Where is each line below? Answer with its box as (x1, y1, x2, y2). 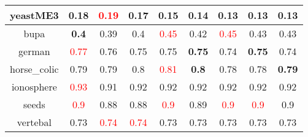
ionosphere (11, 80, 57, 94)
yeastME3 (10, 8, 59, 22)
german (18, 44, 50, 58)
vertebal (17, 115, 52, 129)
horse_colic (10, 62, 59, 76)
